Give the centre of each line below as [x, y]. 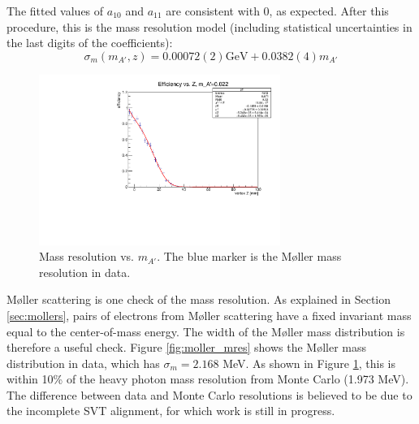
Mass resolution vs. [87, 256]
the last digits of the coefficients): [90, 43]
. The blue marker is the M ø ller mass [249, 256]
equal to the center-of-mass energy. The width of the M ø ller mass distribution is [206, 331]
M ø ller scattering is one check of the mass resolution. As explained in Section [199, 299]
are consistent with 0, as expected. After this [277, 11]
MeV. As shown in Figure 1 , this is [309, 363]
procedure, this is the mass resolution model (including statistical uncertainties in [209, 26]
